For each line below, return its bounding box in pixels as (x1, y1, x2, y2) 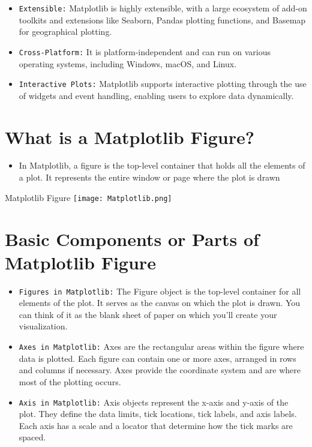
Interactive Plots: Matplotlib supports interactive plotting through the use (19, 77, 307, 90)
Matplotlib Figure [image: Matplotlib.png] (5, 191, 172, 203)
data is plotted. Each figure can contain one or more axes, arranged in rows (19, 352, 296, 364)
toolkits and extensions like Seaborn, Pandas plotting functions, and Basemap (19, 13, 306, 26)
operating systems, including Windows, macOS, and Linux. (19, 57, 237, 70)
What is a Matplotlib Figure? (5, 124, 254, 149)
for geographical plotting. (19, 25, 112, 38)
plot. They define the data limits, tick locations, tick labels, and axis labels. (19, 407, 297, 420)
